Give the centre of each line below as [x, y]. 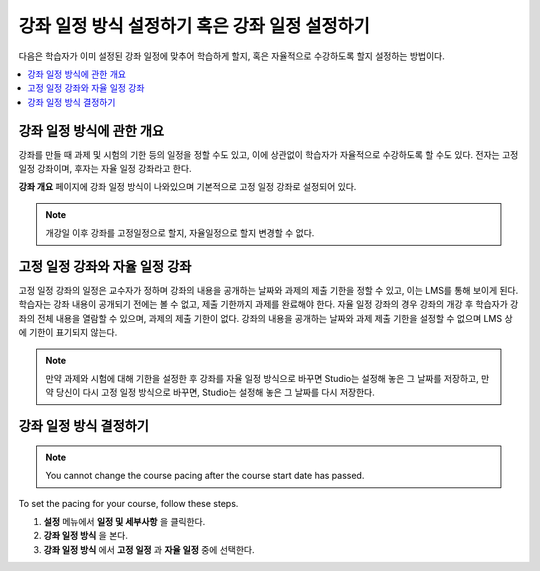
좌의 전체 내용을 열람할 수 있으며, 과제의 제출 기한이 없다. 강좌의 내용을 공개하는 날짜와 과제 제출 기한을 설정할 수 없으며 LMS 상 [266, 318]
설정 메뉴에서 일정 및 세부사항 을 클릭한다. [124, 522]
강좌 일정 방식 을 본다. [86, 536]
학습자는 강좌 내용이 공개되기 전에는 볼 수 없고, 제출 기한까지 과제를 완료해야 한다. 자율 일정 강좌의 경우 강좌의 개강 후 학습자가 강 [268, 304]
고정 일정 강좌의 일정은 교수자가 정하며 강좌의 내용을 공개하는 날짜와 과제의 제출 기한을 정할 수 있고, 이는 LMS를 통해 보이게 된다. [268, 291]
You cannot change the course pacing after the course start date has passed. [205, 476]
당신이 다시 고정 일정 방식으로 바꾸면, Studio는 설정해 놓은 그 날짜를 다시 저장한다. [215, 392]
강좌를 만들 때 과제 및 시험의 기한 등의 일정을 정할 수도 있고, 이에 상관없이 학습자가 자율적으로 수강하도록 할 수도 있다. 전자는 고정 [268, 154]
